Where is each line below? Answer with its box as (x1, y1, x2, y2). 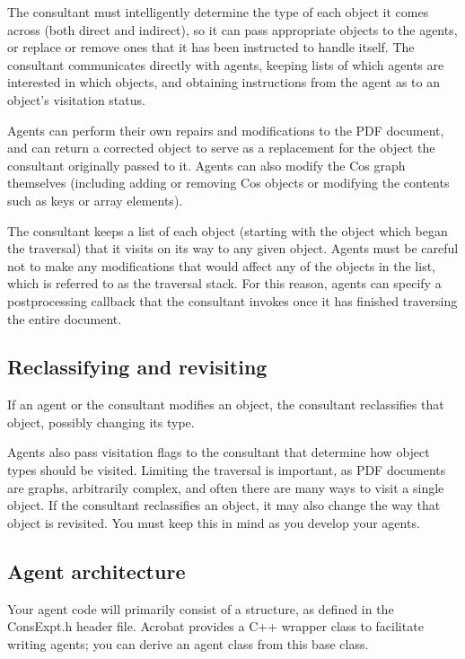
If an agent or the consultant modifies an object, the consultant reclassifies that (7, 395, 444, 414)
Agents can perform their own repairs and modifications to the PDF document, (7, 120, 444, 139)
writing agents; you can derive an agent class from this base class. (7, 634, 369, 653)
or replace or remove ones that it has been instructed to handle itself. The (7, 38, 415, 57)
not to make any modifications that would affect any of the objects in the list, (7, 256, 435, 275)
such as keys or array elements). (7, 190, 183, 209)
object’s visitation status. (7, 90, 145, 109)
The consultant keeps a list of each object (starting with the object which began (7, 221, 448, 240)
